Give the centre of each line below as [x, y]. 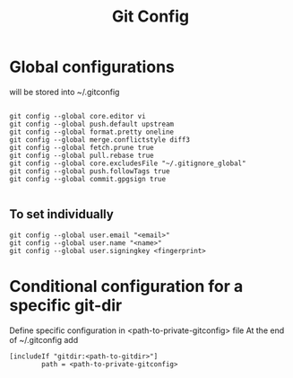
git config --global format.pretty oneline [92, 132]
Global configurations [92, 67]
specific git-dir [66, 305]
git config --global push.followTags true [90, 171]
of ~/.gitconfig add [44, 339]
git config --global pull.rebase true [82, 155]
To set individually [61, 214]
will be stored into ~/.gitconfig [65, 92]
